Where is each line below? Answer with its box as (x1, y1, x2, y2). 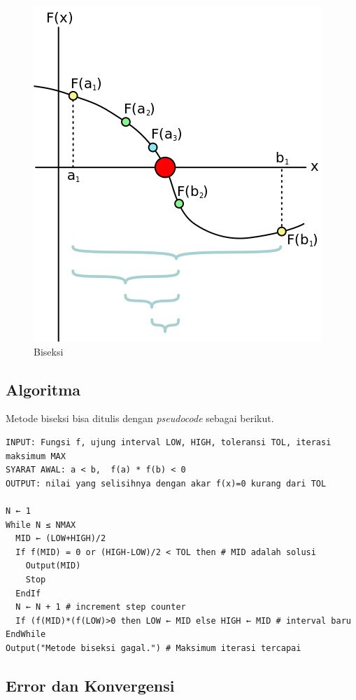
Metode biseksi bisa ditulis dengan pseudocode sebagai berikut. (6, 411, 274, 426)
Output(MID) (25, 561, 81, 571)
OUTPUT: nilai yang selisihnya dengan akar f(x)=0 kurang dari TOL (6, 478, 327, 489)
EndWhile (6, 629, 46, 640)
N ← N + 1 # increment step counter (15, 602, 186, 612)
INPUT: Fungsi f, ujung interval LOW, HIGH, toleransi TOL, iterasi (6, 437, 332, 447)
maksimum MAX (6, 451, 66, 461)
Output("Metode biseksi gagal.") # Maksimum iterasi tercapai (6, 643, 301, 653)
